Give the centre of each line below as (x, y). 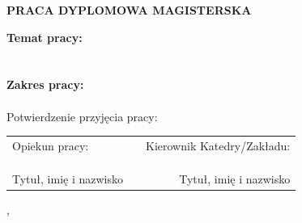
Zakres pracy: (45, 84)
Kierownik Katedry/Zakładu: (218, 145)
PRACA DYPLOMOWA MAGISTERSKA (129, 10)
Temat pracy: (45, 37)
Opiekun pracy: (51, 145)
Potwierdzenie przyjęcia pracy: (82, 116)
